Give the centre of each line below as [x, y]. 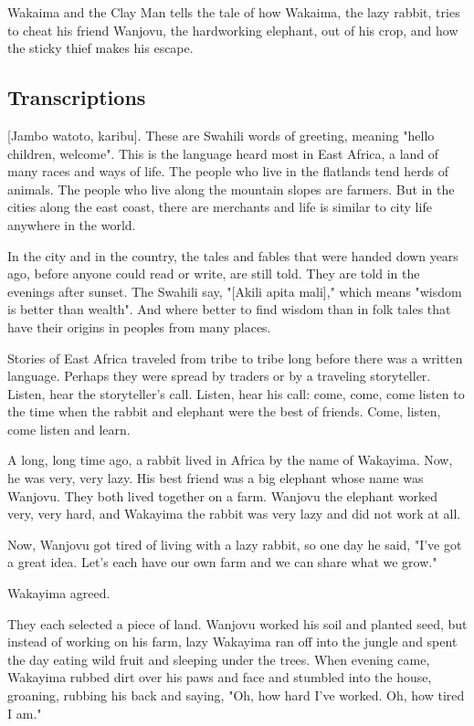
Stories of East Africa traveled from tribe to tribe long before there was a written [235, 358]
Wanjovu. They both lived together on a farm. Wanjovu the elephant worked [223, 495]
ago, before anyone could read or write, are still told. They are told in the [214, 274]
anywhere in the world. [72, 224]
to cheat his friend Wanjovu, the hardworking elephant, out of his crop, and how [233, 30]
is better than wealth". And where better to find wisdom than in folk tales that [229, 309]
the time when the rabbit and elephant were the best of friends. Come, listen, [224, 411]
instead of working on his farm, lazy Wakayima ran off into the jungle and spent [232, 642]
